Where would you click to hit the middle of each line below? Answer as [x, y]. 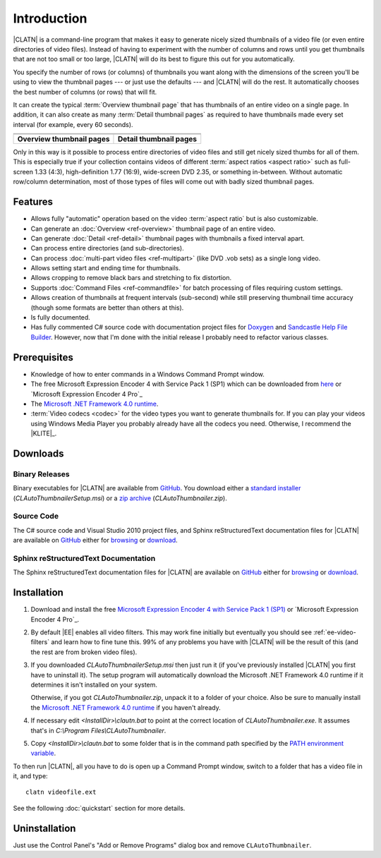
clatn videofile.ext [61, 792]
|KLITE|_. [44, 433]
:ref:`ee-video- [334, 632]
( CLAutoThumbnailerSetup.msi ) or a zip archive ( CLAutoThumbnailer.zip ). [120, 498]
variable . [43, 753]
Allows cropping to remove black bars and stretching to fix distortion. [131, 278]
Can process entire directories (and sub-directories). [107, 248]
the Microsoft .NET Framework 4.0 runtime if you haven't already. [126, 707]
